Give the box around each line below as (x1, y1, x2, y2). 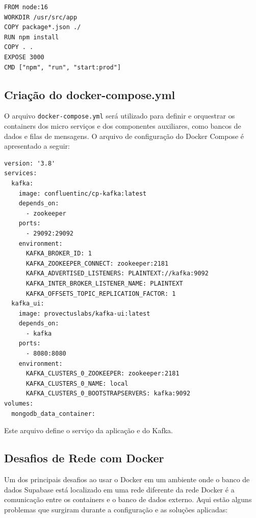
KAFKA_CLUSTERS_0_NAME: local (25, 380, 129, 387)
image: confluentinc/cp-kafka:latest (18, 190, 147, 197)
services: (4, 170, 37, 177)
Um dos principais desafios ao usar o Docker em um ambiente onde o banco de (4, 474, 250, 485)
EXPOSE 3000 (4, 53, 44, 61)
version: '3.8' (4, 159, 56, 167)
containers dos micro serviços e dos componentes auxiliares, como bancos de (4, 121, 241, 131)
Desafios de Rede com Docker (4, 450, 164, 466)
